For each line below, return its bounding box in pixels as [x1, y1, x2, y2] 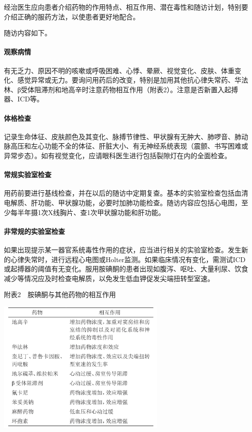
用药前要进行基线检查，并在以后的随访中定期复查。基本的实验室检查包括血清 [4, 188, 248, 198]
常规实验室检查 [4, 169, 51, 180]
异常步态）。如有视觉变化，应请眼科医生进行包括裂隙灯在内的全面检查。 [4, 150, 231, 160]
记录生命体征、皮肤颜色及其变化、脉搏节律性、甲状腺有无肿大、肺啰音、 [4, 131, 235, 141]
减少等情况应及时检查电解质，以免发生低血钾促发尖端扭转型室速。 [4, 273, 214, 283]
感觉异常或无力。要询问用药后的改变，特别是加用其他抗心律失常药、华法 [17, 75, 248, 85]
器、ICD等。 [4, 94, 44, 104]
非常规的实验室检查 [4, 226, 65, 236]
